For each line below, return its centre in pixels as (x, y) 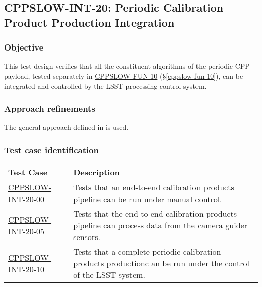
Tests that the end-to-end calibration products (155, 214)
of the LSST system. (109, 275)
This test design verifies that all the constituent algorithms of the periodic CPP (127, 66)
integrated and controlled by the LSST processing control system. (105, 86)
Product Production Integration (89, 22)
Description (96, 172)
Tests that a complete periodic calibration (147, 252)
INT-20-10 (26, 269)
